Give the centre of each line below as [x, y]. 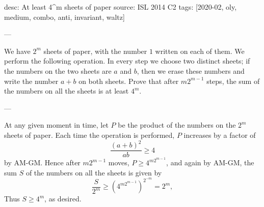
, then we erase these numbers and [191, 70]
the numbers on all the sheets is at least [67, 91]
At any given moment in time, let [56, 125]
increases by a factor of [220, 135]
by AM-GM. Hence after [42, 162]
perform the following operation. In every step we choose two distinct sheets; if [127, 61]
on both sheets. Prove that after [129, 81]
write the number [31, 81]
